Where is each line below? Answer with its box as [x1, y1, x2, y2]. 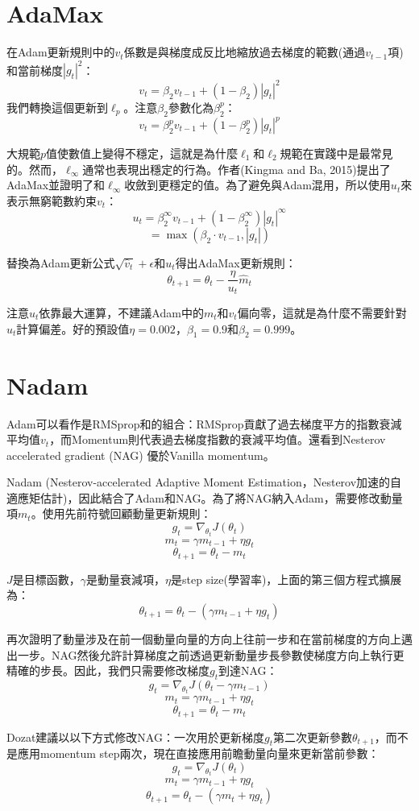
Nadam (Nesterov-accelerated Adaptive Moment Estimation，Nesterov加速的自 [6, 474, 402, 490]
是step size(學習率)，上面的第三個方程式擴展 [171, 570, 402, 587]
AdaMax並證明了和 [6, 176, 106, 193]
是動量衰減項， [86, 570, 166, 587]
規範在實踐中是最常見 [280, 145, 393, 162]
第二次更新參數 [272, 728, 352, 745]
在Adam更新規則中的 [6, 43, 115, 60]
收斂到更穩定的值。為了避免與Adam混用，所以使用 [124, 176, 391, 193]
